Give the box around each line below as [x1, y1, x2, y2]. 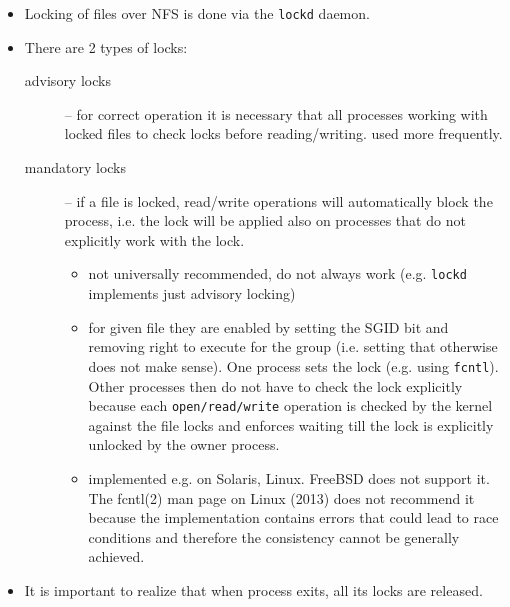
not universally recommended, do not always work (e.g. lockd [88, 263, 467, 284]
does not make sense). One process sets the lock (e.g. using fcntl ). [88, 355, 499, 376]
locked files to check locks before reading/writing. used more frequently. [64, 123, 503, 144]
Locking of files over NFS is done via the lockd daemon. [24, 3, 370, 23]
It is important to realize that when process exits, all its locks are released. [24, 579, 483, 600]
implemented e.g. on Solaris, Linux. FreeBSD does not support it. [88, 467, 490, 488]
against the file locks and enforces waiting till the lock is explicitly [88, 414, 494, 435]
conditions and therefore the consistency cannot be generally [88, 526, 460, 547]
